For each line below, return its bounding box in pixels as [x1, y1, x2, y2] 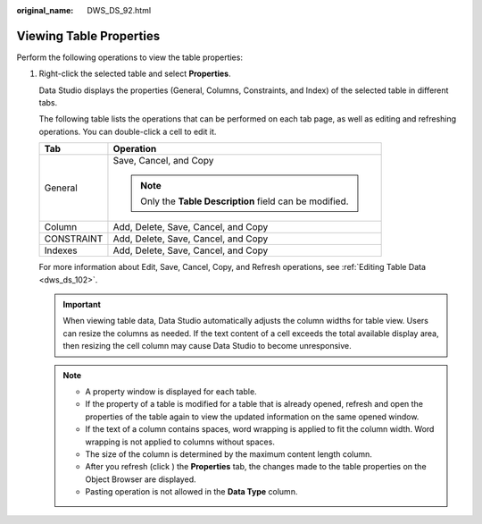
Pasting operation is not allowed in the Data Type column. [85, 486, 298, 497]
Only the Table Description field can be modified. [139, 195, 349, 207]
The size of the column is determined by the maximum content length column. [85, 448, 372, 460]
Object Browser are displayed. [85, 474, 196, 485]
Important [62, 300, 102, 310]
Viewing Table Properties [16, 28, 161, 44]
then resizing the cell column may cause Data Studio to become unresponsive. [62, 341, 352, 351]
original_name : [16, 5, 74, 15]
